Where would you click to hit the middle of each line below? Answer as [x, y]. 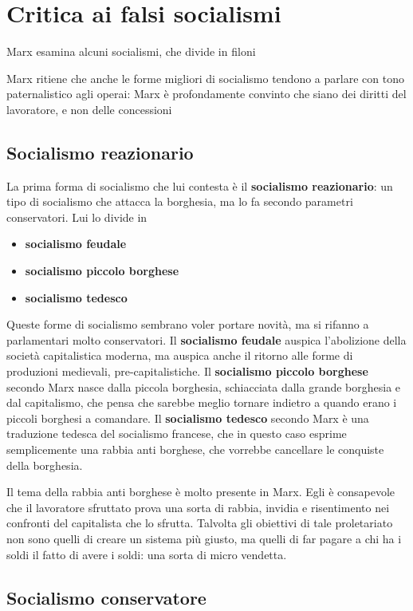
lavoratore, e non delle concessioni [89, 109]
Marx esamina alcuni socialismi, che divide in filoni [131, 51]
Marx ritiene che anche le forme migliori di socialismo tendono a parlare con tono [205, 78]
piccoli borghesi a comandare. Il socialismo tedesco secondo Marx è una [188, 418]
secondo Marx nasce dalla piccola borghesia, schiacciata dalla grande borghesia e [204, 386]
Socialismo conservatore [106, 597]
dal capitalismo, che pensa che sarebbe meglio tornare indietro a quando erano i [202, 402]
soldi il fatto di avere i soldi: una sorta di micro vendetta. [147, 554]
